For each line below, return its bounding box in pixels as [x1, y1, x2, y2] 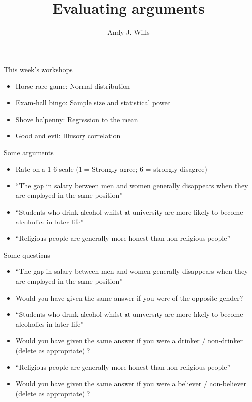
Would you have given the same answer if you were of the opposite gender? [15, 292, 243, 303]
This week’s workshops [4, 64, 73, 74]
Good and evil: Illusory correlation [15, 131, 121, 141]
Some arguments [4, 147, 54, 157]
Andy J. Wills [107, 27, 150, 37]
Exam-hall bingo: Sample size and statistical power [15, 97, 170, 107]
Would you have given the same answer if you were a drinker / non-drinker [15, 335, 243, 346]
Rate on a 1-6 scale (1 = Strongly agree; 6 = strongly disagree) [15, 164, 207, 174]
